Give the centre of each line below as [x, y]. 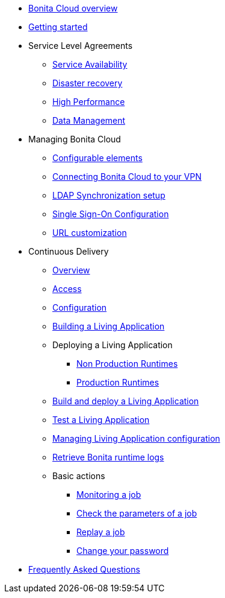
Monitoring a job [109, 495]
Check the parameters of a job [137, 513]
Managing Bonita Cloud [75, 139]
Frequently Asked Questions [84, 569]
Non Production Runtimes [127, 364]
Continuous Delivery [69, 251]
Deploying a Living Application [112, 345]
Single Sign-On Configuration [111, 214]
